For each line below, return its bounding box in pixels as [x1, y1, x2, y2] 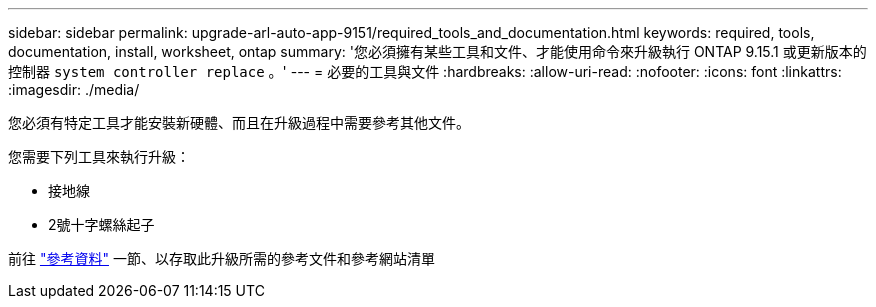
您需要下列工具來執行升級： [8, 148, 190, 165]
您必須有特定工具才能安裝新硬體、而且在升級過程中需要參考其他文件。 [8, 114, 470, 131]
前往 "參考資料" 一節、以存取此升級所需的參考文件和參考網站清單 [8, 250, 435, 267]
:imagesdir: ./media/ [8, 81, 140, 98]
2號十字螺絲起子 [48, 216, 155, 233]
